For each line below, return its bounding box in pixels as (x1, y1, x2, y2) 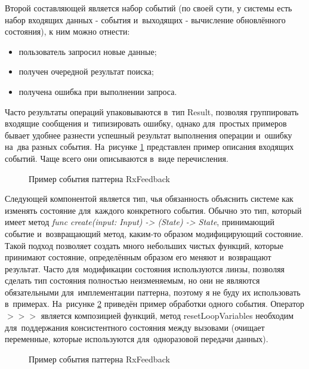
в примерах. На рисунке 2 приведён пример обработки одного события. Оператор (5, 297, 305, 310)
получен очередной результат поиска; (18, 65, 154, 78)
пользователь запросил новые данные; (18, 45, 157, 57)
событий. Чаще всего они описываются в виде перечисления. (5, 152, 228, 164)
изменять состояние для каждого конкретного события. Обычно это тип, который (5, 204, 302, 216)
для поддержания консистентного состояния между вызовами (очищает (5, 321, 265, 333)
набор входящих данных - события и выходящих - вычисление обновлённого (5, 13, 286, 26)
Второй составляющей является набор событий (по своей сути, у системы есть (5, 2, 292, 14)
